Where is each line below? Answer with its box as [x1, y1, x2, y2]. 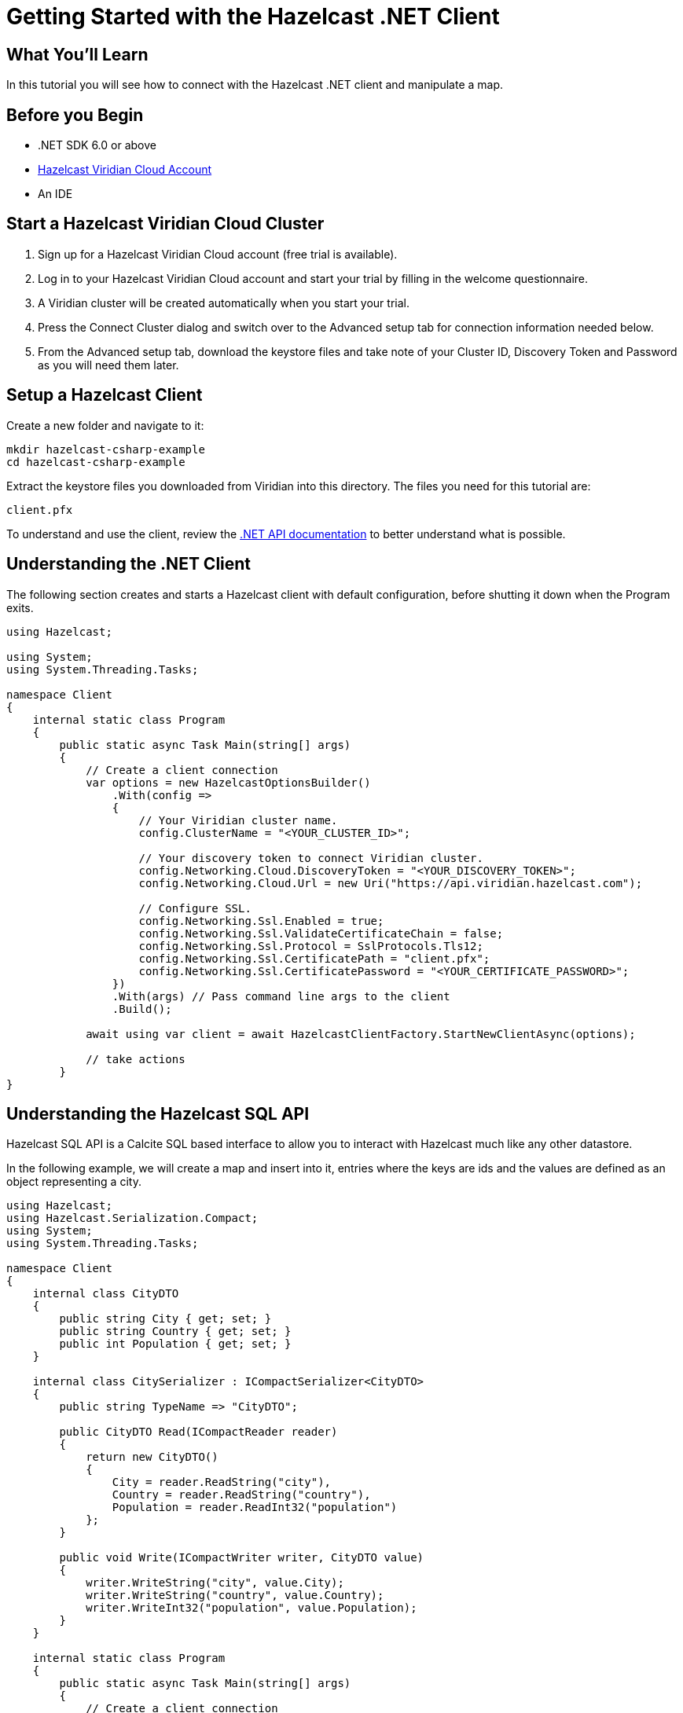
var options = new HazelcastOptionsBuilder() [86, 776, 371, 789]
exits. [6, 600, 34, 614]
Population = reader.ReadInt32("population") [112, 1501, 398, 1514]
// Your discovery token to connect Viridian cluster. [138, 851, 483, 864]
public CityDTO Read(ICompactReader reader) [59, 1425, 338, 1439]
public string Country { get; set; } [59, 1325, 292, 1338]
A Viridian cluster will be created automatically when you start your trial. [38, 295, 409, 310]
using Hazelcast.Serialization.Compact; [6, 1212, 259, 1225]
